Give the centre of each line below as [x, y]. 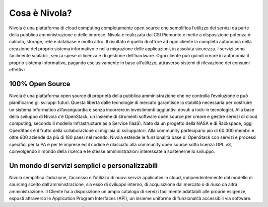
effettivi [17, 69]
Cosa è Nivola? [40, 13]
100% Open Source [40, 84]
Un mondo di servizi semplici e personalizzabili [84, 165]
